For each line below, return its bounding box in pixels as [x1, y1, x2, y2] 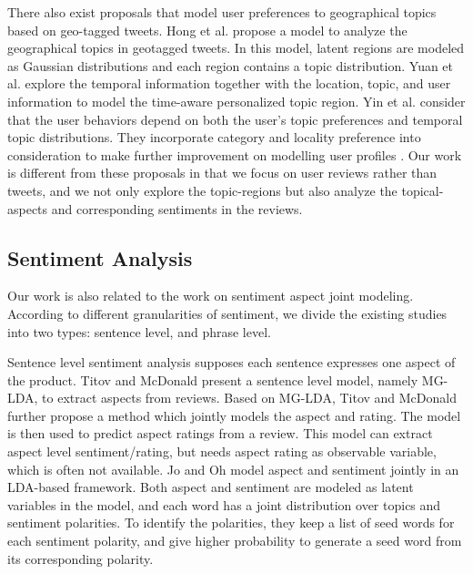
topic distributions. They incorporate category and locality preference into [7, 128, 421, 147]
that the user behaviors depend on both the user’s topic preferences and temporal [7, 109, 463, 128]
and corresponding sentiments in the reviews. [51, 199, 303, 218]
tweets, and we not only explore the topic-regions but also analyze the [7, 180, 398, 200]
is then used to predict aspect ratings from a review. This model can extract [7, 424, 433, 443]
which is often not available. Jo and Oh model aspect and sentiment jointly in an [7, 459, 459, 478]
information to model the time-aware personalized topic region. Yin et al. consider [7, 91, 466, 110]
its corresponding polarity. [7, 548, 154, 568]
